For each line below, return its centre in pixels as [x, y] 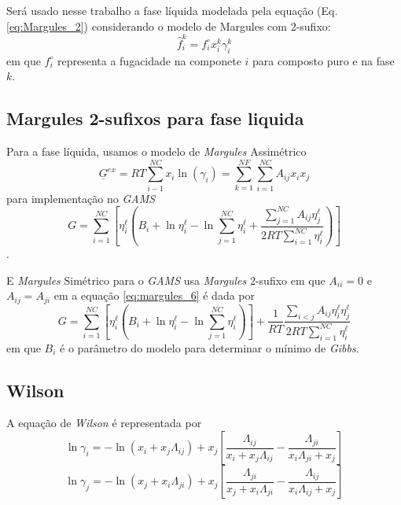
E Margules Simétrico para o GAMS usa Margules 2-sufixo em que [166, 280]
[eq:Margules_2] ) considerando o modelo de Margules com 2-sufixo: [169, 26]
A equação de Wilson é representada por [104, 423]
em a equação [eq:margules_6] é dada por [155, 295]
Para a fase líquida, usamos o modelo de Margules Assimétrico [156, 151]
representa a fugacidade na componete [149, 60]
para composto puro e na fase [324, 60]
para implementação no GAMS [81, 198]
